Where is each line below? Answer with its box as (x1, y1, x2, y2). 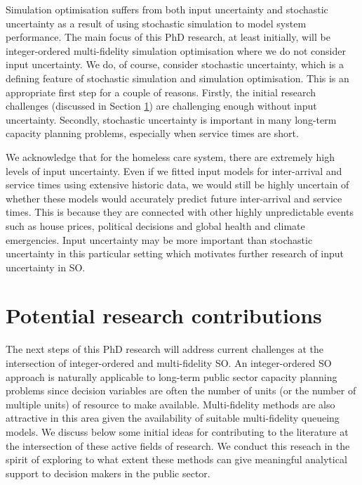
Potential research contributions (6, 301, 322, 330)
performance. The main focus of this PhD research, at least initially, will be (6, 30, 330, 44)
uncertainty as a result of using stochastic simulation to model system (6, 15, 307, 30)
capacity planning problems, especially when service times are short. (6, 126, 299, 141)
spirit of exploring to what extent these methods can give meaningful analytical (6, 452, 347, 467)
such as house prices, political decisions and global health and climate (6, 218, 305, 233)
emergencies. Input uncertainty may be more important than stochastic (6, 232, 313, 247)
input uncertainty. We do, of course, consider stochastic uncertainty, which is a (6, 57, 344, 72)
